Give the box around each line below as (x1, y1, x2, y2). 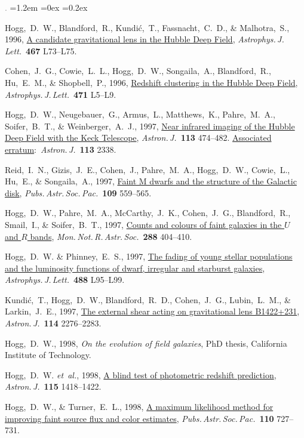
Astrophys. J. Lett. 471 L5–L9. (5, 88, 116, 100)
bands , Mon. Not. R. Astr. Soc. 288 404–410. (30, 230, 192, 242)
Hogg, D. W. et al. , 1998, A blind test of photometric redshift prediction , (5, 368, 277, 381)
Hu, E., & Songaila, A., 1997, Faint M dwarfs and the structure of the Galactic (5, 175, 297, 187)
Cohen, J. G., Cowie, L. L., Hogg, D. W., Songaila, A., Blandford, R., (5, 64, 271, 77)
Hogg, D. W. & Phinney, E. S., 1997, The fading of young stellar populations (5, 250, 293, 263)
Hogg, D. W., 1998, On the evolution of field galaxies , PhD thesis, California (5, 337, 287, 349)
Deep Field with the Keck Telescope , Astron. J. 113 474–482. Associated (5, 131, 272, 144)
